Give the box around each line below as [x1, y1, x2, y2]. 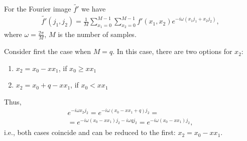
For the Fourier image [4, 3, 71, 14]
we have [81, 3, 106, 14]
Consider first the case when [4, 46, 91, 56]
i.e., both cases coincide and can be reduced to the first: [4, 127, 176, 137]
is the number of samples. [58, 29, 137, 39]
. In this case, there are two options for [112, 46, 232, 56]
